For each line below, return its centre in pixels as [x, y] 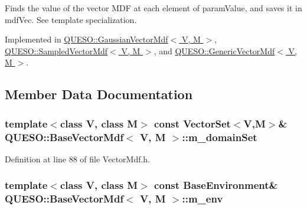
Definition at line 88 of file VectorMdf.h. [78, 159]
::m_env [203, 199]
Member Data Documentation [99, 94]
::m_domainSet [220, 137]
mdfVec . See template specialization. [71, 19]
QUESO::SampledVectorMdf [56, 50]
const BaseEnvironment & [216, 185]
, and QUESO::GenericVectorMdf [214, 50]
